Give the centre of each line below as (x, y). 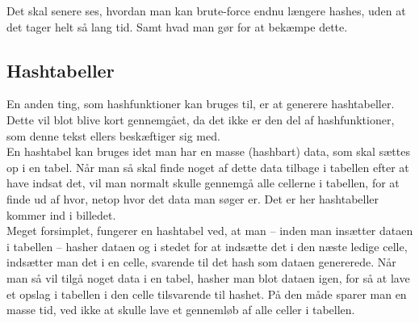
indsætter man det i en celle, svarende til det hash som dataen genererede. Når (201, 262)
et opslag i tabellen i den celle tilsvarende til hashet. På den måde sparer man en (207, 294)
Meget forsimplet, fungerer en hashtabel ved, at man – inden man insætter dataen (210, 231)
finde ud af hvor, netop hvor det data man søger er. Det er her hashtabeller (193, 198)
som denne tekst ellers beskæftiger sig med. (113, 135)
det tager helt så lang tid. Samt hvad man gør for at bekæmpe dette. (177, 26)
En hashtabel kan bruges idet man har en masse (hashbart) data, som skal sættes (208, 151)
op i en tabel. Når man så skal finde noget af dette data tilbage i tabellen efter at (208, 167)
